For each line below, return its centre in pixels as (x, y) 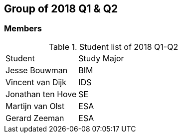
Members (23, 29)
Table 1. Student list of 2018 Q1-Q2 (113, 47)
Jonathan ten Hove (41, 94)
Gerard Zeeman (35, 118)
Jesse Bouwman (37, 70)
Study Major (101, 58)
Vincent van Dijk (36, 82)
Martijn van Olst (35, 106)
